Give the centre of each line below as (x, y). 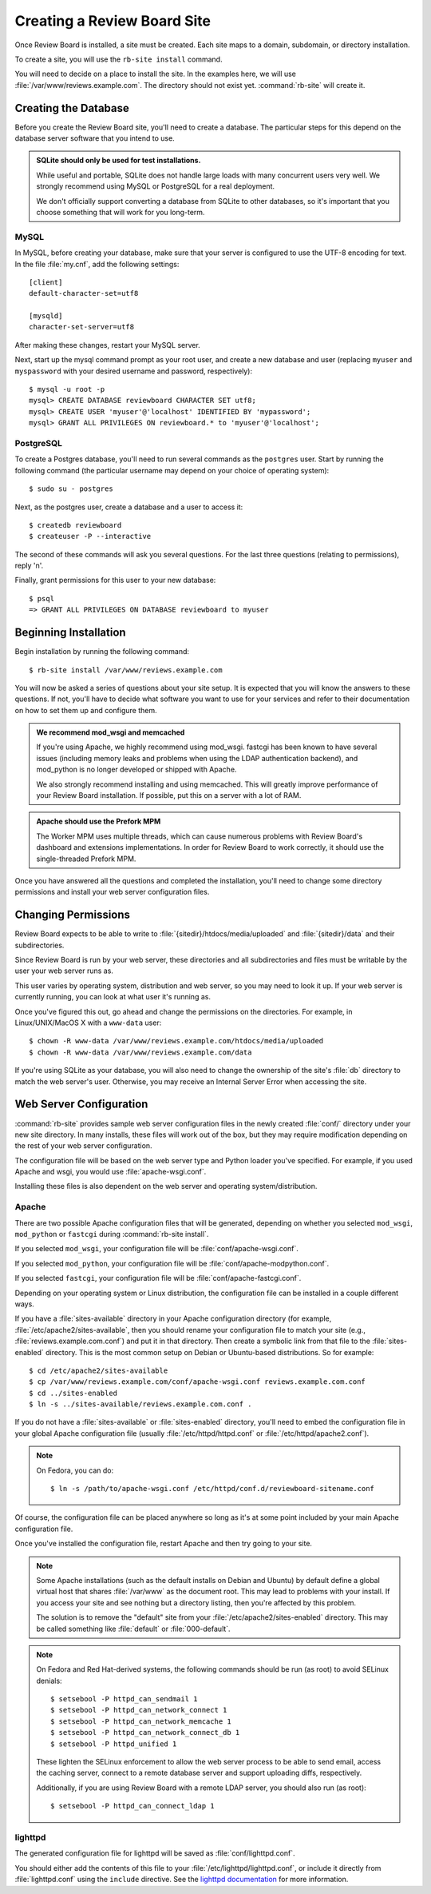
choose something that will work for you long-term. (121, 212)
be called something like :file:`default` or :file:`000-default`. (133, 1629)
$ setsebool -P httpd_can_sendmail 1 (125, 1699)
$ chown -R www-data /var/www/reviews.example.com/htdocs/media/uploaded (176, 1041)
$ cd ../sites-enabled (73, 1393)
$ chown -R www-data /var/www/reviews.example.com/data (140, 1052)
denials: (49, 1681)
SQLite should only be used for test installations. (119, 161)
